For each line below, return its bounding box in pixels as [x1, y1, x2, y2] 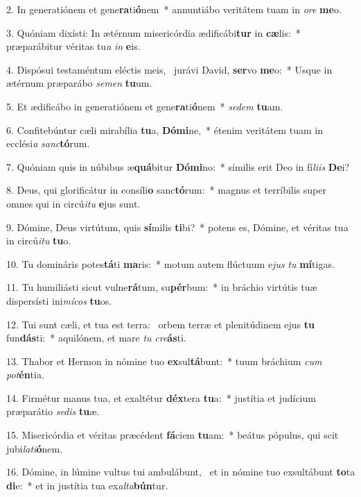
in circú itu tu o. [6, 233, 71, 248]
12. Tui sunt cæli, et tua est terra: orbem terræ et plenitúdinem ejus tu [6, 317, 315, 331]
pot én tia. [6, 367, 44, 382]
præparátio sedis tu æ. [6, 404, 100, 419]
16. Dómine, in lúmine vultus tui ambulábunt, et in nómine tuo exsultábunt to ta [6, 464, 355, 479]
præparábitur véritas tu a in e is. [6, 39, 141, 53]
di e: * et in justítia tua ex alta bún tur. [6, 478, 168, 492]
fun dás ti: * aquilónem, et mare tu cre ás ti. [6, 330, 186, 345]
